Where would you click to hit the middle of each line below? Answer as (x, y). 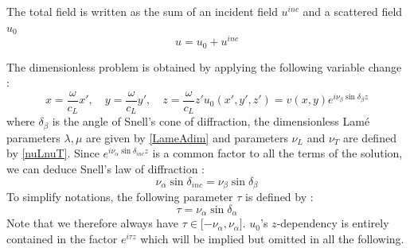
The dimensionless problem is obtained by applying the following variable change (204, 66)
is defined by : (279, 197)
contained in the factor (62, 238)
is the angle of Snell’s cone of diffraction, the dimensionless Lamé (211, 121)
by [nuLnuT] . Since (53, 153)
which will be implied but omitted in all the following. (272, 238)
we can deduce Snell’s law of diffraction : (105, 169)
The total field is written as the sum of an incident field (142, 11)
